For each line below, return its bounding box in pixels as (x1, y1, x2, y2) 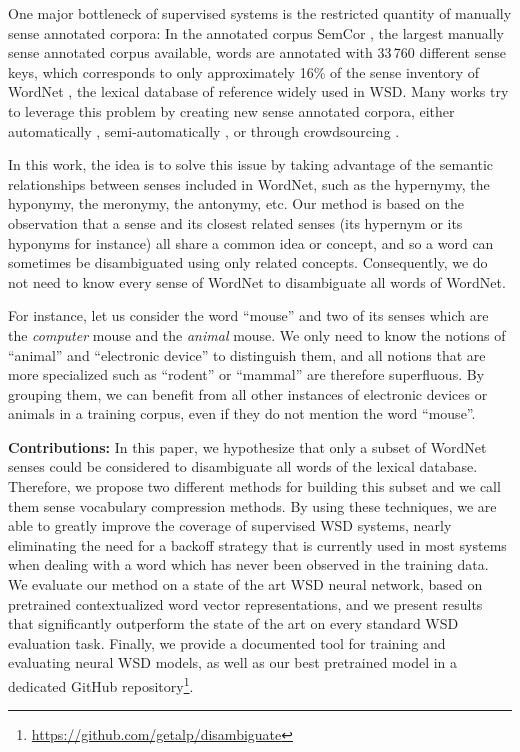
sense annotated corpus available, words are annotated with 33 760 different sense (8, 42, 506, 63)
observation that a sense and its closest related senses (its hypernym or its (8, 212, 463, 233)
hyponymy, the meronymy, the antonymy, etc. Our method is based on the (8, 193, 465, 214)
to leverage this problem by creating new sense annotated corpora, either (8, 100, 455, 121)
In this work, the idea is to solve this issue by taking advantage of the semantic (8, 154, 494, 175)
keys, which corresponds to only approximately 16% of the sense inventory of (8, 61, 480, 82)
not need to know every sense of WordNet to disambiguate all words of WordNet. (8, 271, 506, 292)
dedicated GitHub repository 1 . (8, 673, 194, 696)
